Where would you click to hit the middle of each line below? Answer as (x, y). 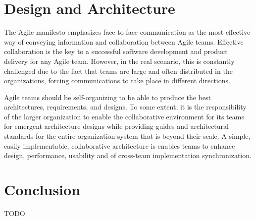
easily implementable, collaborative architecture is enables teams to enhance (120, 145)
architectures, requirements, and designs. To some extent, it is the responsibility (125, 107)
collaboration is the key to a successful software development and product (116, 51)
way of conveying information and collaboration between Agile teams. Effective (124, 41)
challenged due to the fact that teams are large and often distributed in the (118, 71)
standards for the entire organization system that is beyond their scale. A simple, (127, 136)
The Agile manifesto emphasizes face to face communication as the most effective (127, 32)
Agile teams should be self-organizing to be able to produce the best (108, 97)
